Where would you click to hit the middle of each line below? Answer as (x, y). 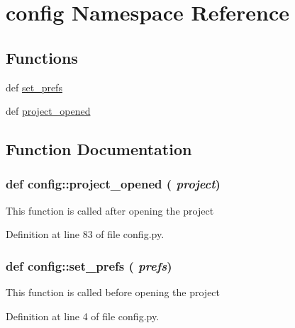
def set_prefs (34, 87)
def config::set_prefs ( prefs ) (89, 265)
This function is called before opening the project (113, 292)
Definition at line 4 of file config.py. (83, 316)
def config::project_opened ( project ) (113, 184)
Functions (42, 57)
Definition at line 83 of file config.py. (85, 234)
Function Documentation (99, 149)
